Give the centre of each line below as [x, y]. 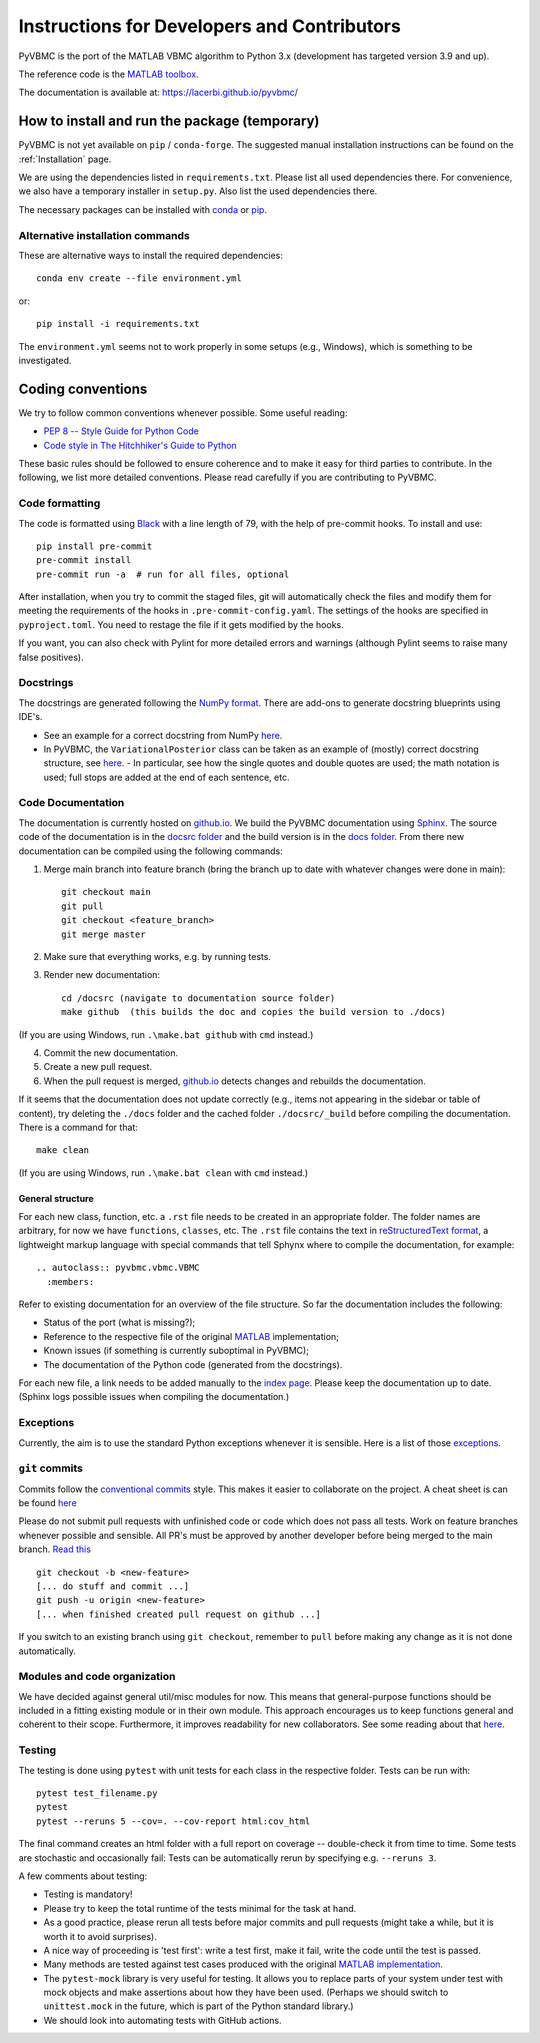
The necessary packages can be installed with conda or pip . [142, 209]
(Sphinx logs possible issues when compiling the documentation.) [154, 1397]
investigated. [45, 360]
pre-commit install [84, 560]
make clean [63, 1150]
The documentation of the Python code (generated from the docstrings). [193, 1364]
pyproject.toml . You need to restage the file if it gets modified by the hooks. [181, 624]
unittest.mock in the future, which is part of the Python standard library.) [198, 2006]
